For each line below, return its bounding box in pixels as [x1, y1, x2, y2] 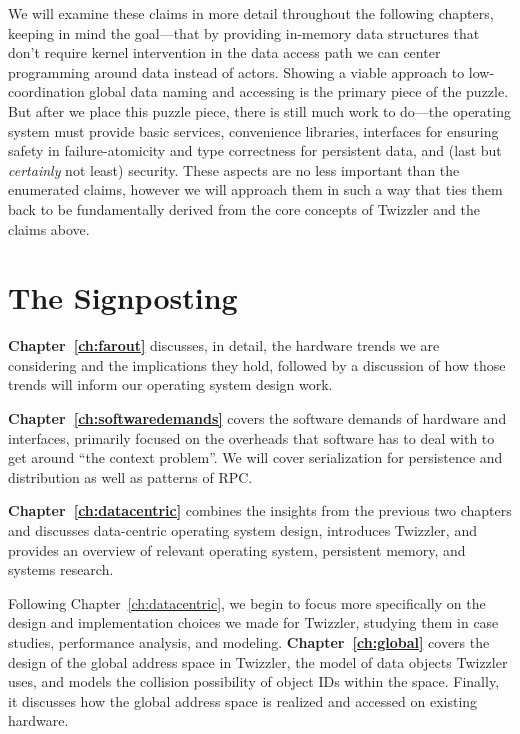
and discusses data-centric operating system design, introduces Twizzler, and [8, 520, 477, 540]
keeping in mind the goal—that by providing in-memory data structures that [8, 22, 480, 43]
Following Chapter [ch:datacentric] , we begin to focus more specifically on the [8, 592, 486, 613]
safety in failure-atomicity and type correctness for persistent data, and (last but [8, 140, 502, 161]
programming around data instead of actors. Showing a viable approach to [8, 61, 465, 82]
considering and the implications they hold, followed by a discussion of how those [8, 354, 506, 375]
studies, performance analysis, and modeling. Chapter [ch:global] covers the [8, 631, 490, 652]
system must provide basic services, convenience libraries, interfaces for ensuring [8, 120, 499, 141]
